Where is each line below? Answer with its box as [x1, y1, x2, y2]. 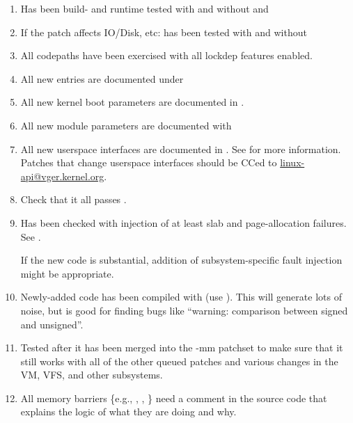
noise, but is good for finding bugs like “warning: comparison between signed [20, 303, 348, 317]
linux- [280, 155, 305, 170]
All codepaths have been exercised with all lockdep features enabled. [20, 48, 313, 63]
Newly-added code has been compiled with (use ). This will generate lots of [20, 289, 342, 304]
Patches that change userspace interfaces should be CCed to [20, 155, 277, 170]
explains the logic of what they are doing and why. [20, 404, 237, 419]
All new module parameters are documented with [20, 118, 232, 132]
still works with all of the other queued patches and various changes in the [20, 353, 338, 368]
